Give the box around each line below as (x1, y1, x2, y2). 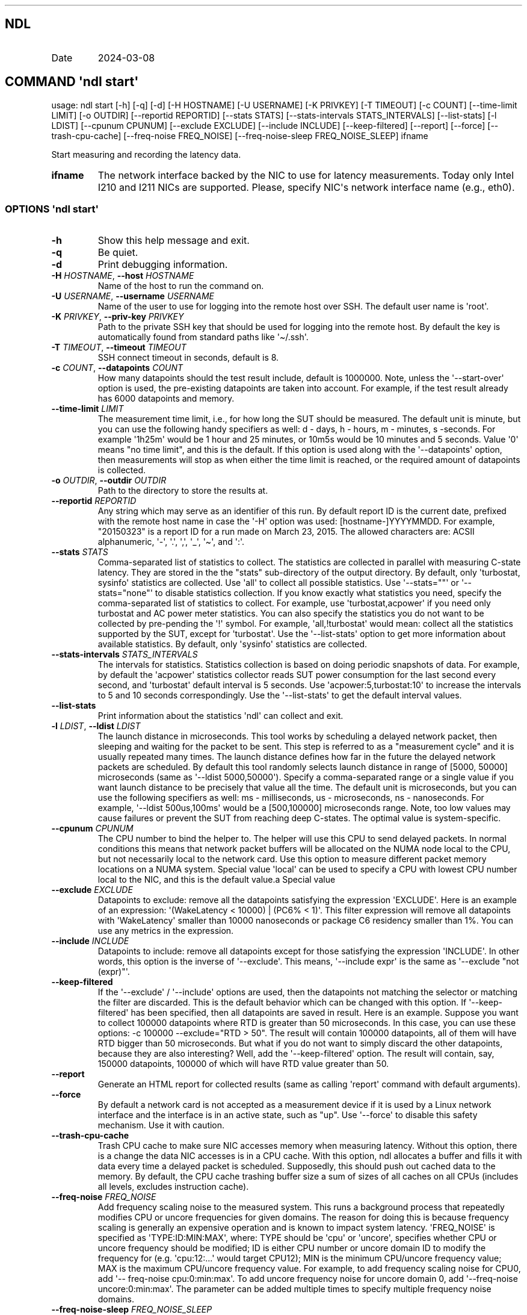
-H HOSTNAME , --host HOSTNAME (51, 270, 194, 281)
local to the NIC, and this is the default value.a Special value (97, 874, 336, 885)
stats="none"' (97, 588, 153, 598)
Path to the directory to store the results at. (97, 485, 268, 496)
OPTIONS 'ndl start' (5, 203, 99, 216)
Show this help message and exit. (97, 234, 250, 247)
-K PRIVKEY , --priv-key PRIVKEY (51, 311, 184, 322)
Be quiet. (97, 246, 138, 259)
